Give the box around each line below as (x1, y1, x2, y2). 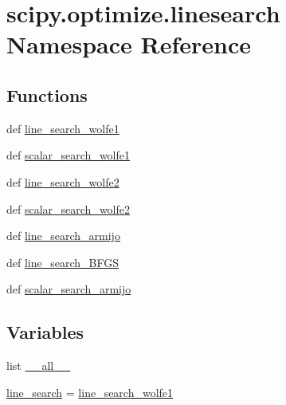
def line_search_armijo (6, 227, 120, 244)
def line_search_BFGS (6, 254, 119, 270)
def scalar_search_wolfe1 (6, 147, 131, 163)
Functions (6, 82, 88, 107)
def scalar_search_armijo (6, 281, 131, 297)
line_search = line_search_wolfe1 (6, 383, 174, 400)
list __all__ (6, 357, 71, 374)
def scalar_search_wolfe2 (6, 200, 131, 217)
